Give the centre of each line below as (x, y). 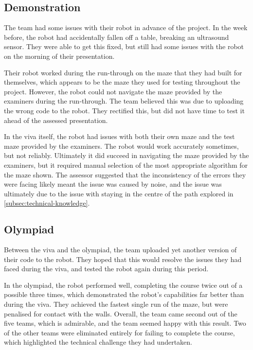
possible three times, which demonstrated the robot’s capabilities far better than (124, 294)
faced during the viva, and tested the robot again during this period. (106, 269)
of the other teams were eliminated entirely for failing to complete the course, (119, 332)
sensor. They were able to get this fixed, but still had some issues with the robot (124, 46)
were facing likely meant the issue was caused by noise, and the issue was (113, 184)
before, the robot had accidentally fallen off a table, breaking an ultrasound (117, 37)
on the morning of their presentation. (59, 56)
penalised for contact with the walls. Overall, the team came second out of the (121, 313)
